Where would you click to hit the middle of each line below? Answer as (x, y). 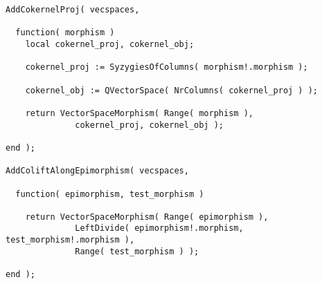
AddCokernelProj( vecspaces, (73, 10)
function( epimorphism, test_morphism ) (110, 194)
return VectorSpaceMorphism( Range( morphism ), (139, 113)
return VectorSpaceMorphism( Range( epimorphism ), (147, 217)
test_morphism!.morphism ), (70, 240)
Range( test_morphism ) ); (137, 251)
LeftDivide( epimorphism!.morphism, (159, 228)
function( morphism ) (65, 33)
